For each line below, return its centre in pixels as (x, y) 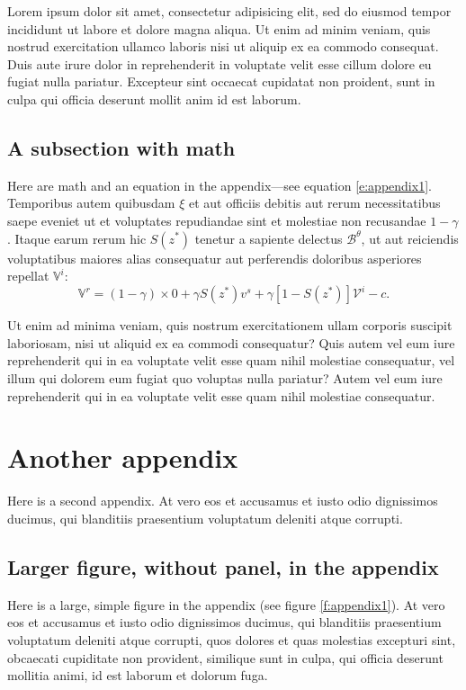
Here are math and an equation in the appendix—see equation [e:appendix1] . (220, 185)
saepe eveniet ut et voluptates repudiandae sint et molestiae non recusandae (217, 220)
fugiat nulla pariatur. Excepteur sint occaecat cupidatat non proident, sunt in (221, 81)
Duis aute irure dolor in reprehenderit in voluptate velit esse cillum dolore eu (220, 63)
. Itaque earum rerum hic (77, 238)
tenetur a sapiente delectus (269, 238)
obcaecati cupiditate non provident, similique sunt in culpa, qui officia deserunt (225, 657)
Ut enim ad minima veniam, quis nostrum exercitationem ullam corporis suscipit (230, 325)
